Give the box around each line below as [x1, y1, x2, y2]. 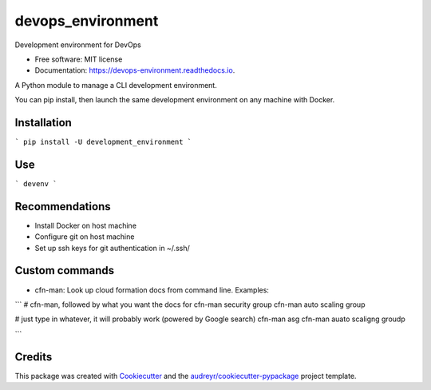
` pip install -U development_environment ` [14, 137, 192, 147]
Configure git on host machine [34, 232, 135, 241]
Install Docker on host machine [34, 221, 137, 230]
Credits [14, 350, 53, 364]
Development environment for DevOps [14, 40, 141, 50]
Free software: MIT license [34, 54, 123, 64]
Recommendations [14, 200, 111, 213]
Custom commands [14, 264, 115, 277]
